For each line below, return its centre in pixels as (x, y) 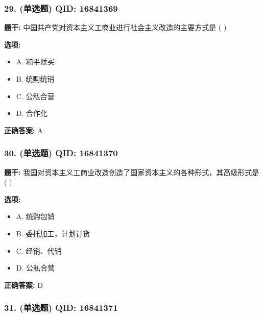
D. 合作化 (32, 113)
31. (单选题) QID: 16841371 (61, 308)
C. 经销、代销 (39, 250)
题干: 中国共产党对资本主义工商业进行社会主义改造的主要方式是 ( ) (115, 27)
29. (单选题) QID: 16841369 (61, 8)
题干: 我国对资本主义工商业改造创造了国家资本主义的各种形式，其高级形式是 (132, 172)
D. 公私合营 (35, 268)
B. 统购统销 (35, 79)
